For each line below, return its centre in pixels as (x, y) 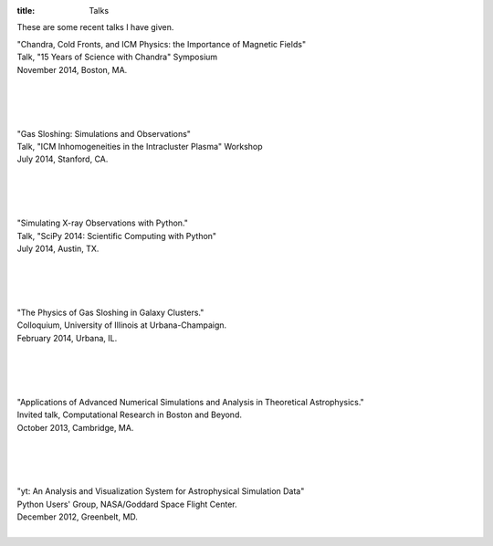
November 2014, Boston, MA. (72, 69)
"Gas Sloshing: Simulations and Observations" (104, 133)
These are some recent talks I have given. (95, 27)
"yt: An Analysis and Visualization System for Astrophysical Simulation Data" (161, 491)
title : (26, 10)
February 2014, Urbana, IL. (67, 338)
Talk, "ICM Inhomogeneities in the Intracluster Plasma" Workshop (140, 146)
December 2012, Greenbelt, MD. (78, 517)
